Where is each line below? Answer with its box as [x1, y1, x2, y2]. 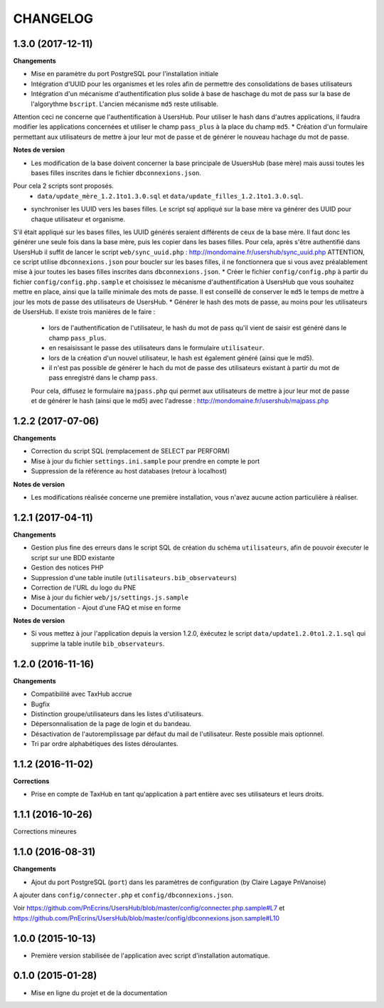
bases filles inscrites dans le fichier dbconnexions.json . [31, 168, 202, 177]
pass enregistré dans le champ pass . [48, 374, 158, 382]
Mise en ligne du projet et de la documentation [31, 988, 168, 997]
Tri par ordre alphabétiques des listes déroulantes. [31, 740, 179, 748]
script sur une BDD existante [31, 553, 115, 562]
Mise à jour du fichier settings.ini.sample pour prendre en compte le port [31, 456, 260, 466]
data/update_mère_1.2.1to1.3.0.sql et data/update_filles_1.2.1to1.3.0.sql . [37, 191, 304, 200]
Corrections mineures [13, 827, 78, 836]
